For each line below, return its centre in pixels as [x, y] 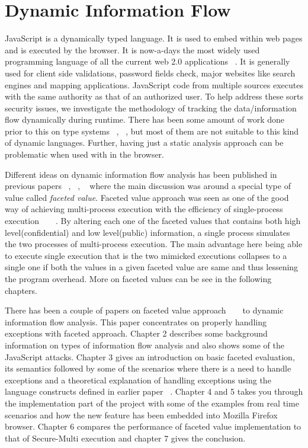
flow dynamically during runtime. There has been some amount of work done [145, 119]
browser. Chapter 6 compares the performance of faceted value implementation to [153, 426]
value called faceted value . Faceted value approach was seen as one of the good [147, 197]
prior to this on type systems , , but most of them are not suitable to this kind [152, 131]
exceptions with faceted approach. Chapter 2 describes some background [136, 333]
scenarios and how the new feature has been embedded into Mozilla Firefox [141, 415]
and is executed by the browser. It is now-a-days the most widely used [132, 49]
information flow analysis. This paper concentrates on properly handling [136, 321]
